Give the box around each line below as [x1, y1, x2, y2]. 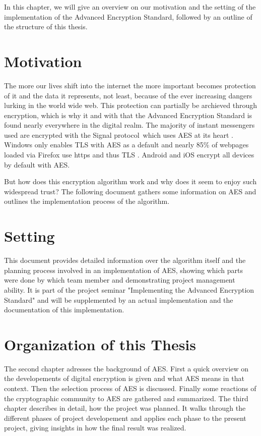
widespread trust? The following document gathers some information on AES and [4, 186, 256, 196]
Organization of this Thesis [4, 334, 196, 354]
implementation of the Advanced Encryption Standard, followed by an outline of [4, 11, 252, 22]
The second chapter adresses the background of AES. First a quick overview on [4, 363, 249, 373]
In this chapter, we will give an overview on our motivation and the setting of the [4, 2, 256, 12]
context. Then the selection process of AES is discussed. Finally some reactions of [4, 383, 256, 394]
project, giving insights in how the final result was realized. [4, 422, 186, 433]
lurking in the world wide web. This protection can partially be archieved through [4, 100, 257, 111]
